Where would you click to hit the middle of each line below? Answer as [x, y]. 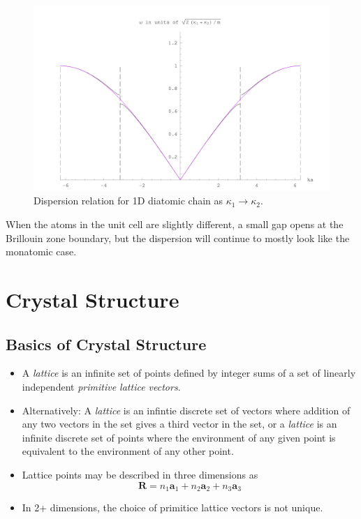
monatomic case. [41, 251]
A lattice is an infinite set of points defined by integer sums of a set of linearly [189, 373]
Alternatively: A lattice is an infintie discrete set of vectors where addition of [186, 410]
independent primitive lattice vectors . [101, 386]
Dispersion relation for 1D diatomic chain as [128, 201]
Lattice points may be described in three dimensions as [140, 474]
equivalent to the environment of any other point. [128, 451]
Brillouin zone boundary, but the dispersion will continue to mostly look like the [178, 238]
